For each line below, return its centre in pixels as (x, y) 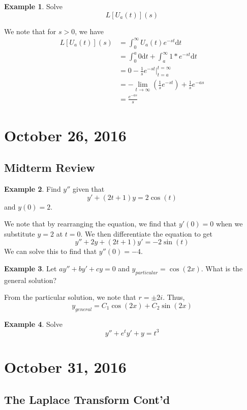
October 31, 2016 (65, 366)
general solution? (30, 280)
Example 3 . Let (30, 268)
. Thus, (174, 297)
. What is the (222, 268)
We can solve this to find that (51, 251)
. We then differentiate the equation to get (146, 233)
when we (229, 224)
